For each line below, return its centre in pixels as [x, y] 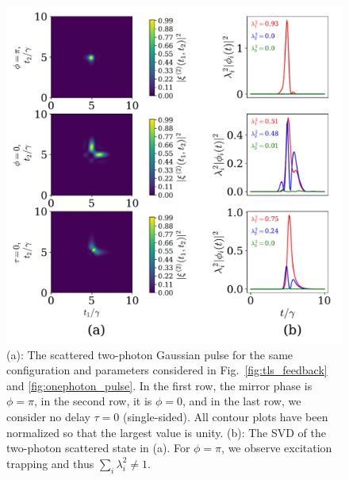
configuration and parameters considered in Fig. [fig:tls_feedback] [167, 370]
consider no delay [48, 416]
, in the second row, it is [93, 401]
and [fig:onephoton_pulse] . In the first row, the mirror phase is [159, 385]
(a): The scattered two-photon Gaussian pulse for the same [150, 354]
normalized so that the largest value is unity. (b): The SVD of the [167, 432]
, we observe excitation [277, 448]
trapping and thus [50, 463]
